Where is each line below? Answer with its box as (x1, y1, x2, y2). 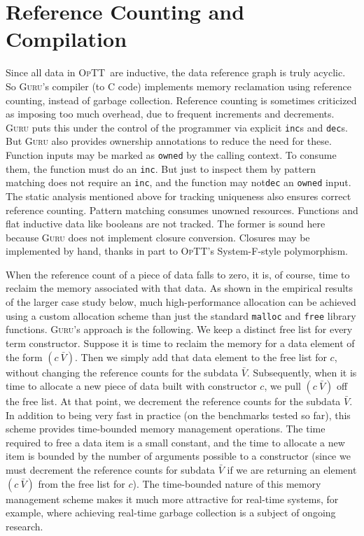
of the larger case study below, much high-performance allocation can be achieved (6, 295, 356, 309)
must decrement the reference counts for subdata (6, 463, 216, 477)
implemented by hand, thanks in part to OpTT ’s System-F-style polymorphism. (6, 244, 348, 258)
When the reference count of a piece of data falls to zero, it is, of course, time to (6, 267, 350, 281)
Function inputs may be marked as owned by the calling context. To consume (6, 147, 337, 162)
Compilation (6, 24, 127, 53)
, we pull (264, 379, 301, 393)
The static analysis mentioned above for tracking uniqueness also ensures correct (6, 188, 351, 203)
